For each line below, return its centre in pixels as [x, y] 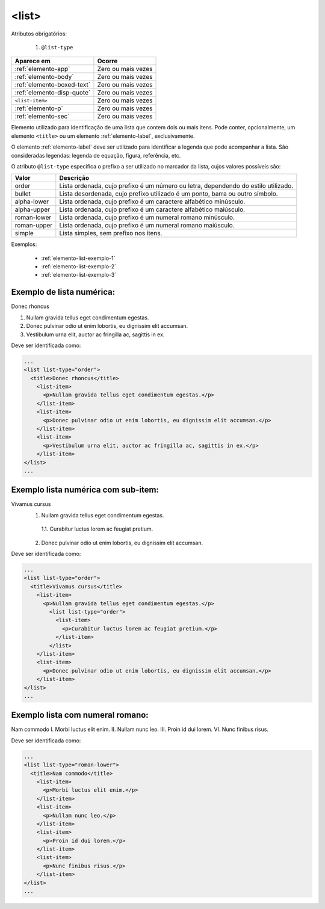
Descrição [74, 178]
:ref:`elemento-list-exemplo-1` [78, 258]
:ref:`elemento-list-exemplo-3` [79, 275]
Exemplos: [24, 244]
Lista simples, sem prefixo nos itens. [111, 233]
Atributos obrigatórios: [39, 34]
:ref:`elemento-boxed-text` [52, 85]
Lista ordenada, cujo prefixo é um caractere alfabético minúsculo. [152, 202]
